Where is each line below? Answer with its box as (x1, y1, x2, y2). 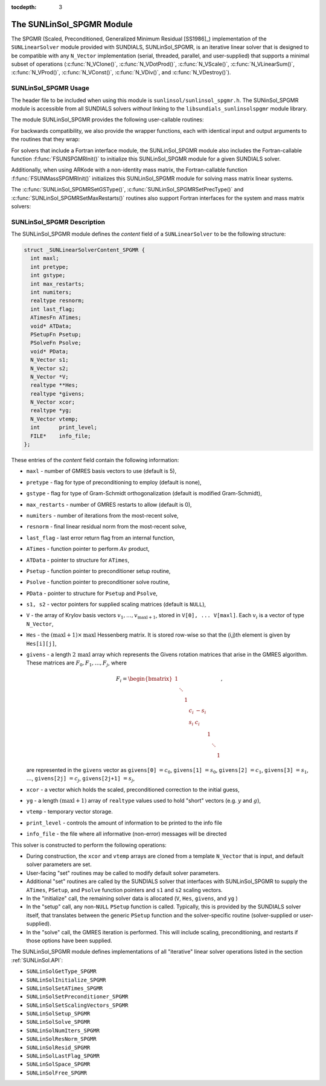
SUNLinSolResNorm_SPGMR (26, 1036, 97, 1043)
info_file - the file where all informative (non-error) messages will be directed (26, 831, 227, 838)
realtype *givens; (30, 390, 85, 397)
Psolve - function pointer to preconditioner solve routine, (26, 579, 170, 586)
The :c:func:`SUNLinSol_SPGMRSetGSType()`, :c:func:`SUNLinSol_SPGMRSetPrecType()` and (11, 186, 244, 193)
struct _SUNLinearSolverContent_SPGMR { (24, 246, 145, 254)
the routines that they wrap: (11, 136, 80, 143)
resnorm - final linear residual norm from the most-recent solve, (26, 523, 187, 530)
